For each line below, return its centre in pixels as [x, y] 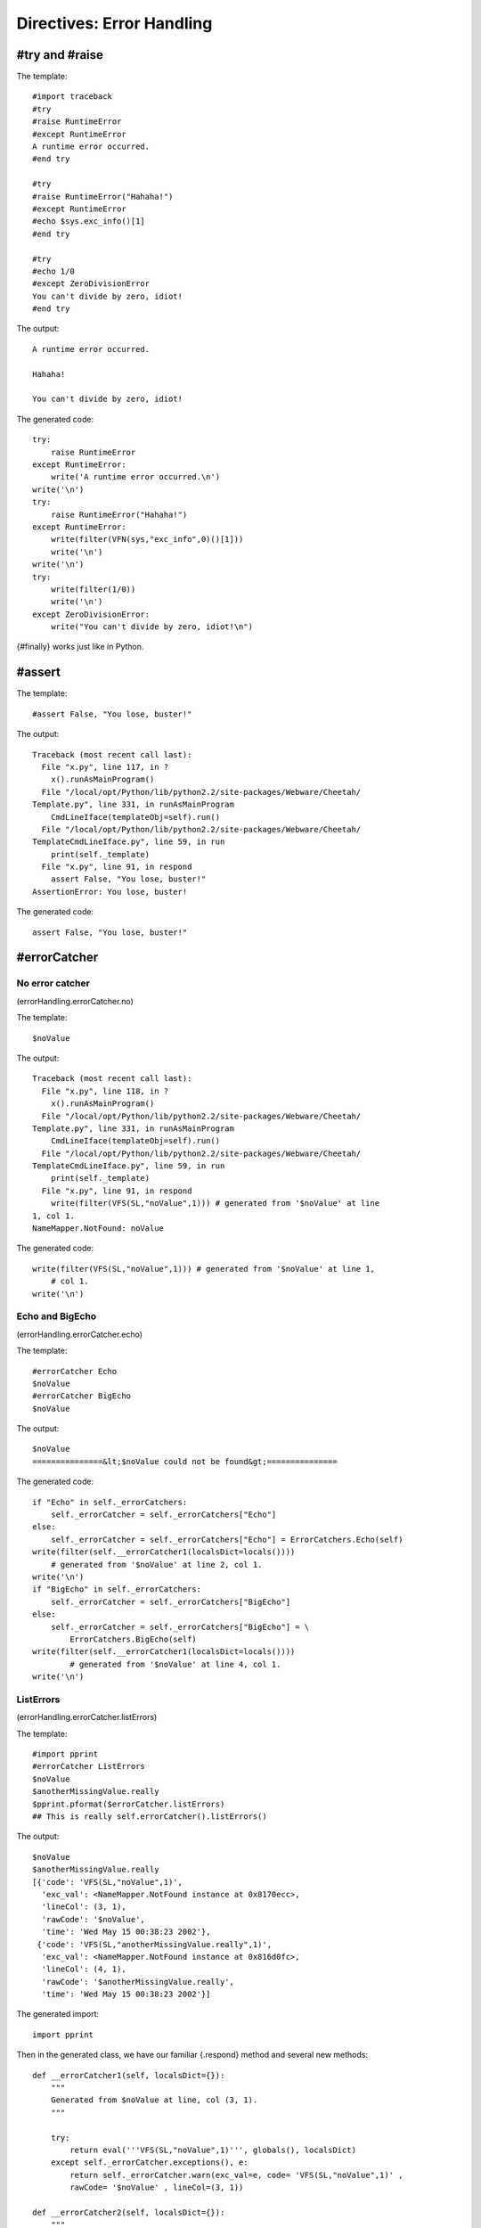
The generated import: [58, 2014]
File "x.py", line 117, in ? [105, 767]
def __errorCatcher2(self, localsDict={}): [129, 2212]
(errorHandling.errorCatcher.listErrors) [87, 1717]
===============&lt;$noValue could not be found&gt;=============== [185, 1461]
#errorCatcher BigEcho [82, 1396]
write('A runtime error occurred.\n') [135, 477]
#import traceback [73, 97]
